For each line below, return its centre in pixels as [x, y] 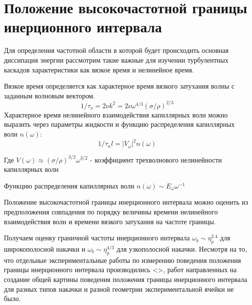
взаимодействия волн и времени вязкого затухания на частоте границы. [110, 221]
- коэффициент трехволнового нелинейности [156, 159]
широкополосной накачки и [45, 248]
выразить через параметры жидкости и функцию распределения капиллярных [119, 124]
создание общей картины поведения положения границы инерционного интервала [126, 279]
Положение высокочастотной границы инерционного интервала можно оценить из [126, 202]
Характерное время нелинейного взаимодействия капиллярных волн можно [116, 114]
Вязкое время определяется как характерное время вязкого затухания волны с [119, 86]
